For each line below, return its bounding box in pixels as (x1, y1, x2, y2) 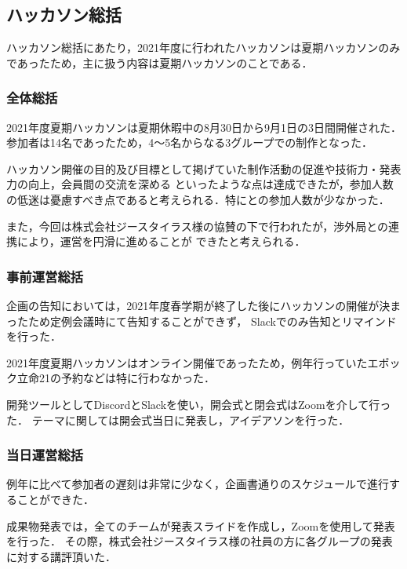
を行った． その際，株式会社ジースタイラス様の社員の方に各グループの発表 (6, 533, 393, 549)
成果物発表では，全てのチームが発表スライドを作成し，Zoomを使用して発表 (6, 517, 395, 534)
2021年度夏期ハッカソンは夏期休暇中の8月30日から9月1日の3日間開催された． (6, 119, 402, 135)
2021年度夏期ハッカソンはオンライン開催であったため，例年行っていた (6, 354, 368, 370)
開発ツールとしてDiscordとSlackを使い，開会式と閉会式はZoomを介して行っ (6, 396, 391, 412)
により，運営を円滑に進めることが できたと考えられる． (16, 233, 306, 250)
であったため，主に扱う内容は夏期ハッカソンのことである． (6, 54, 313, 71)
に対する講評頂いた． (6, 548, 116, 564)
